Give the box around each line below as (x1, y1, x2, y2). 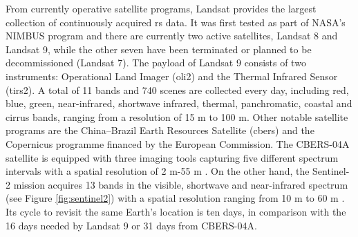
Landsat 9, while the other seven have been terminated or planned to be (6, 41, 312, 56)
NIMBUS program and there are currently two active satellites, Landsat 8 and (6, 28, 338, 43)
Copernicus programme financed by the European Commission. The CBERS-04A (6, 136, 350, 151)
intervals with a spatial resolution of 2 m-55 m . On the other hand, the (6, 164, 310, 178)
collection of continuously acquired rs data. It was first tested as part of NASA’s (6, 15, 346, 29)
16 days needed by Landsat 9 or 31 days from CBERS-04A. (6, 218, 257, 232)
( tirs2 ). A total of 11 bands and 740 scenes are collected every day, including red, (6, 82, 349, 97)
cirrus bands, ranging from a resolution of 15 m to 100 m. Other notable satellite (6, 109, 348, 124)
